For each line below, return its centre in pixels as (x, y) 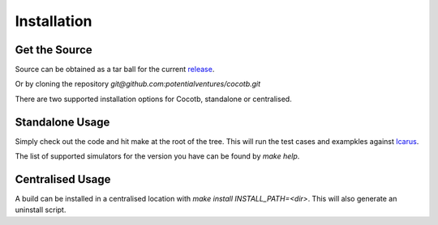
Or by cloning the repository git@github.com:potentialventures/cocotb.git (138, 84)
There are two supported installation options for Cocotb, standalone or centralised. (153, 99)
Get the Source (54, 50)
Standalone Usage (62, 122)
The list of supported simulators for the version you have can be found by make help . (157, 156)
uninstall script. (41, 210)
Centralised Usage (63, 179)
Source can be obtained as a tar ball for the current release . (115, 70)
